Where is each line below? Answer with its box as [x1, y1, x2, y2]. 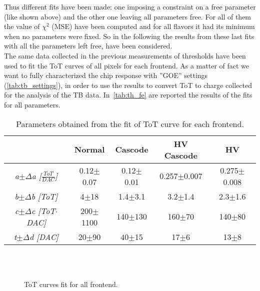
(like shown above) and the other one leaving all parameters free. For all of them [4, 11, 251, 21]
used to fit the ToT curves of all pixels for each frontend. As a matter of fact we [4, 60, 249, 70]
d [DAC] [29, 230, 59, 242]
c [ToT [31, 204, 55, 216]
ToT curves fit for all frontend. [24, 278, 118, 289]
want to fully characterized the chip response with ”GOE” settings [4, 70, 208, 80]
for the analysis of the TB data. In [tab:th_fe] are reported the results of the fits [4, 89, 252, 100]
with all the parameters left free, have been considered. [4, 40, 172, 51]
